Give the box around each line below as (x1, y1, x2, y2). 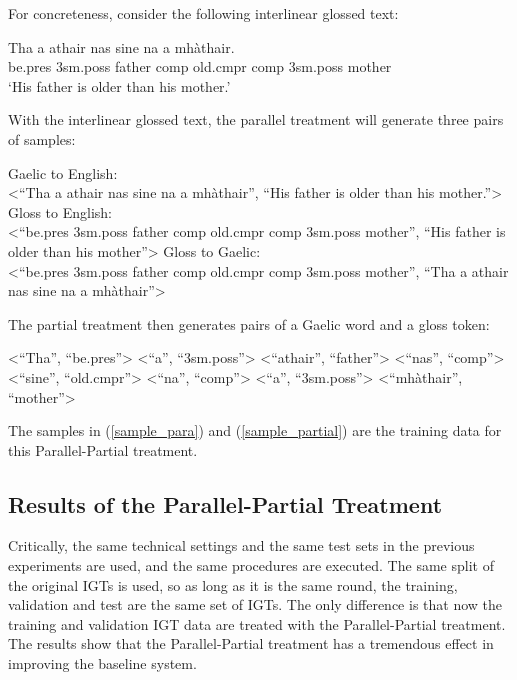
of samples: (8, 128, 76, 149)
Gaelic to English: (8, 162, 118, 183)
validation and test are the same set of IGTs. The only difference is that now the (8, 594, 503, 615)
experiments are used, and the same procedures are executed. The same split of (8, 555, 494, 576)
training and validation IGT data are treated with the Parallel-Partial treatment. (8, 613, 506, 634)
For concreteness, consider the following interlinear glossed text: (8, 3, 399, 23)
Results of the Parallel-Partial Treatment (8, 488, 443, 519)
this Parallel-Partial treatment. (8, 439, 198, 460)
